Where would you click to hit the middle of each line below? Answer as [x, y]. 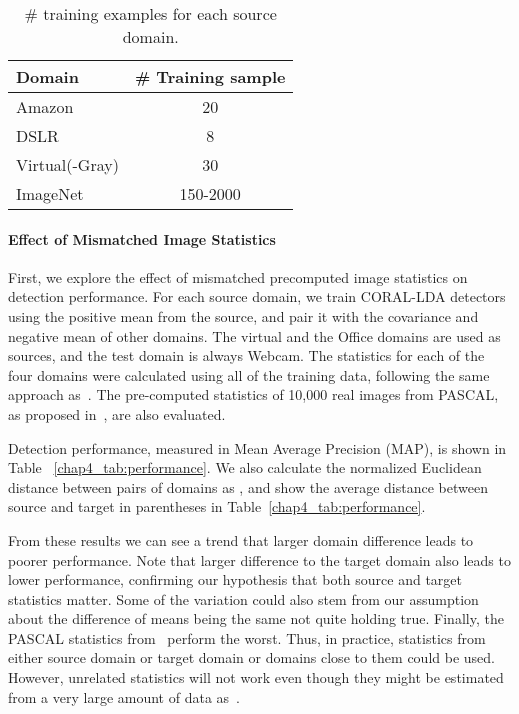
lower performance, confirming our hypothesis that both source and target [235, 579]
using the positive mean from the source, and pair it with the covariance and [243, 315]
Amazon [45, 106]
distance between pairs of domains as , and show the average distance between [248, 486]
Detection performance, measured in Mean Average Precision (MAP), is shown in [257, 447]
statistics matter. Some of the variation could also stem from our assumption [243, 598]
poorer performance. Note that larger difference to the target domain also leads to [259, 559]
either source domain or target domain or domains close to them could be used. [251, 657]
